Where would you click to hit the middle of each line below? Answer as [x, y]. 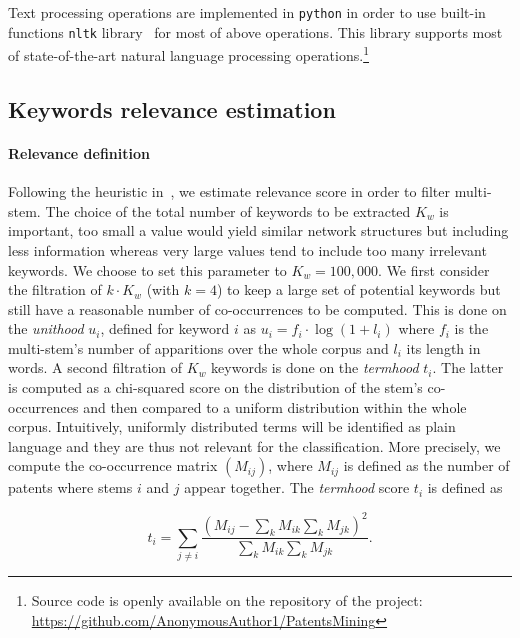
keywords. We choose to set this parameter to [147, 269]
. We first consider [434, 269]
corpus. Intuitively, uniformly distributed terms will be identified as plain [232, 426]
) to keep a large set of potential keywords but [358, 289]
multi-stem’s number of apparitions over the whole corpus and [198, 347]
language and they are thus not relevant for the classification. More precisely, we [254, 445]
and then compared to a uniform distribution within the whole [275, 406]
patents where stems [70, 487]
